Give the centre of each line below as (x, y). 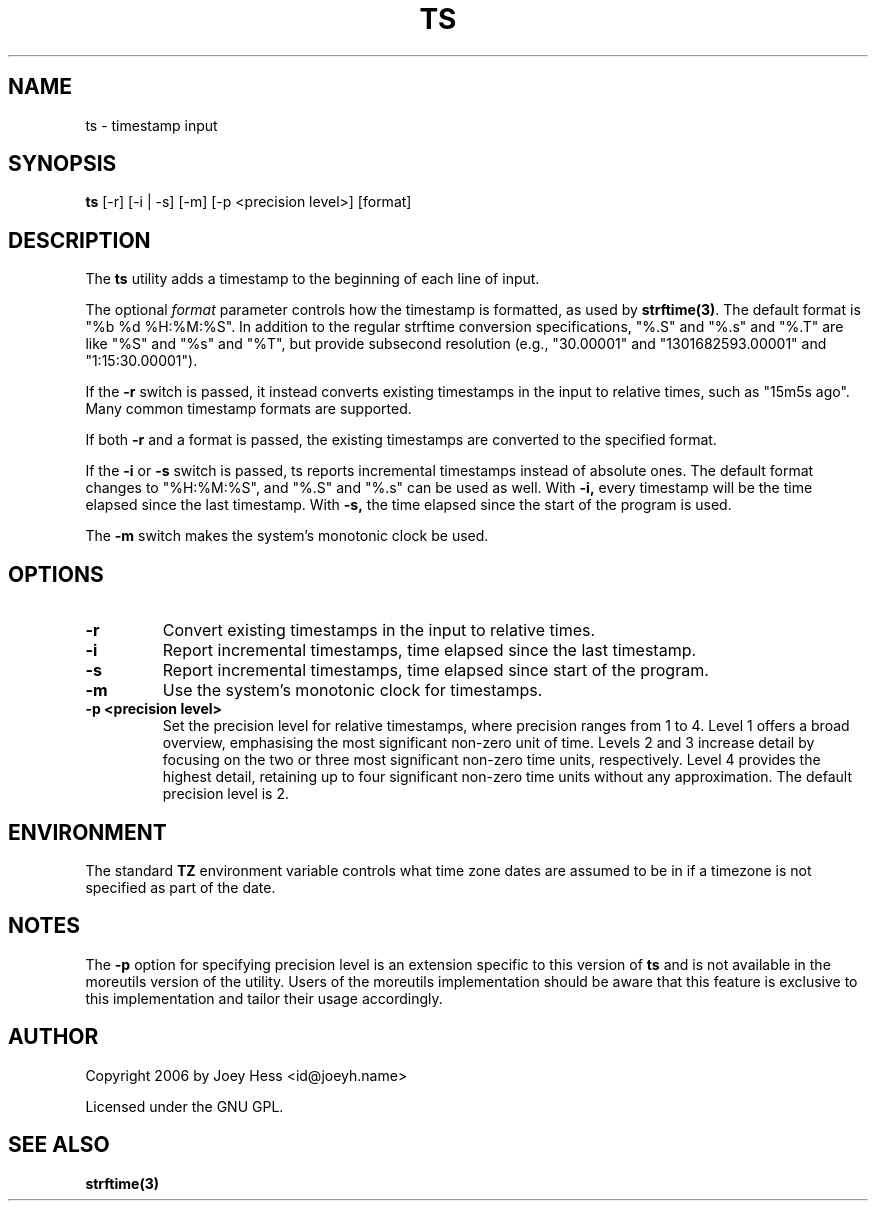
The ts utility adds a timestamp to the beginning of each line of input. (312, 279)
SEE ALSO (59, 1145)
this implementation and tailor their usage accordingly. (264, 998)
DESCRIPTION (79, 240)
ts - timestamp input (151, 125)
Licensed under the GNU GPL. (184, 1106)
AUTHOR (53, 1037)
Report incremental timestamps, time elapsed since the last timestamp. (429, 650)
